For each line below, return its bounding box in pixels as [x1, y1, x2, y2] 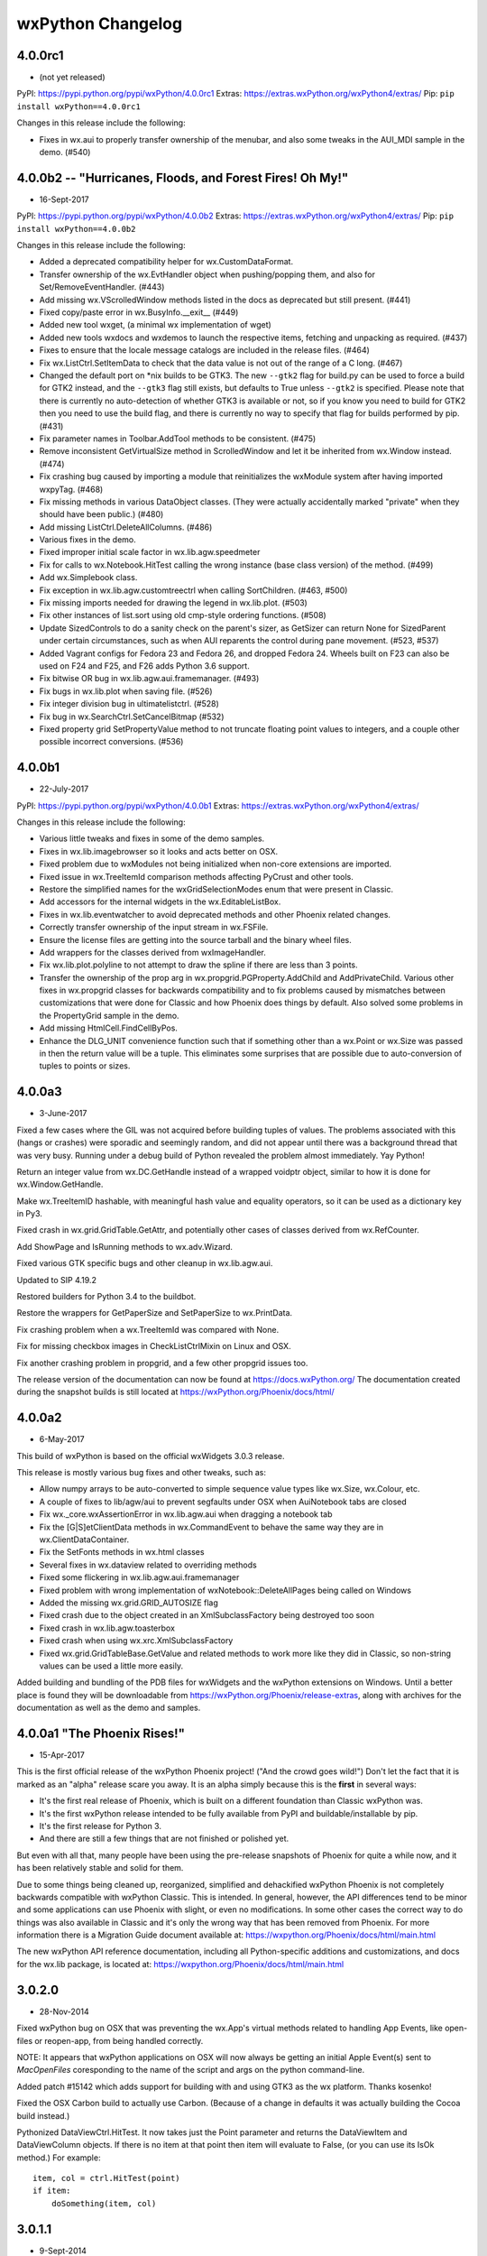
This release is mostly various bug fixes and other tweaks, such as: [16, 1467, 266, 1478]
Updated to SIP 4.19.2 [16, 1274, 96, 1285]
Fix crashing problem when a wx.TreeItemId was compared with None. [16, 1324, 280, 1335]
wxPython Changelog [16, 14, 183, 33]
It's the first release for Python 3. [39, 1820, 162, 1831]
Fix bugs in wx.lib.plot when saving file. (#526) [39, 686, 213, 697]
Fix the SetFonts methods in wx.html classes [39, 1547, 205, 1558]
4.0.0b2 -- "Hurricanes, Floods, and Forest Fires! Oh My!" [16, 170, 349, 185]
